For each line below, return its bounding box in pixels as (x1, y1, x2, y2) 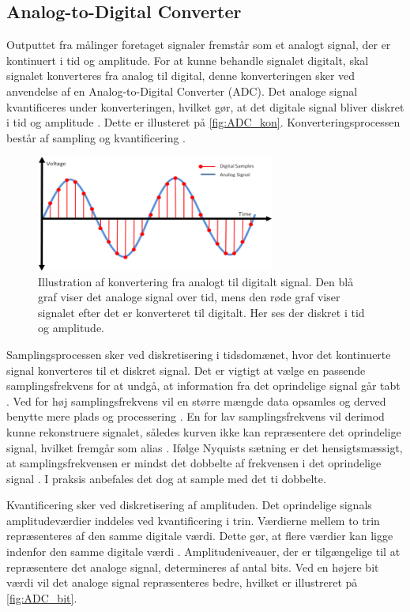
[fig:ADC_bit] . (6, 589, 77, 606)
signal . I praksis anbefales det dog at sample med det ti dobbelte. (6, 470, 326, 486)
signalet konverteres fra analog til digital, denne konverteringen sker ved (6, 67, 355, 84)
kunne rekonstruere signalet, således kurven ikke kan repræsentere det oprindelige (6, 423, 401, 440)
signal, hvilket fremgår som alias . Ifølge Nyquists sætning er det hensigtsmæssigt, (6, 439, 403, 455)
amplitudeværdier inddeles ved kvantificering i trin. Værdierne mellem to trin (6, 512, 380, 528)
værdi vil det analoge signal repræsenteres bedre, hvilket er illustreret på (6, 574, 358, 591)
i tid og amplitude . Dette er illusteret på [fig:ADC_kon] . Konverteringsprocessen (6, 114, 401, 130)
